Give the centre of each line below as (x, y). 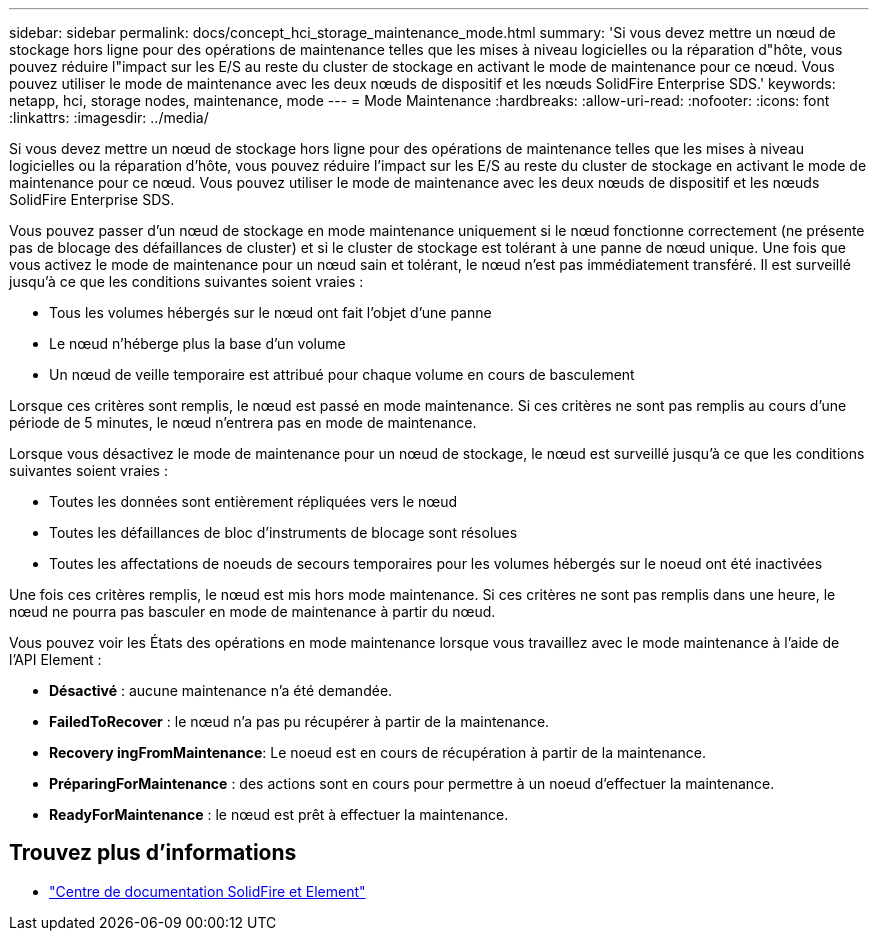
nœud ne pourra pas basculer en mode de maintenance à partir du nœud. (252, 611)
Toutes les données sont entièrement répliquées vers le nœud (253, 501)
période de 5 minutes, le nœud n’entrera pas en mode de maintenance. (243, 422)
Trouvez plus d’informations (153, 853)
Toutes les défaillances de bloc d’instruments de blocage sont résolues (283, 532)
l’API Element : (55, 659)
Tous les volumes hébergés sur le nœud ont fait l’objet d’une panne (270, 312)
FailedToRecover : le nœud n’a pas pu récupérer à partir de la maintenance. (299, 721)
